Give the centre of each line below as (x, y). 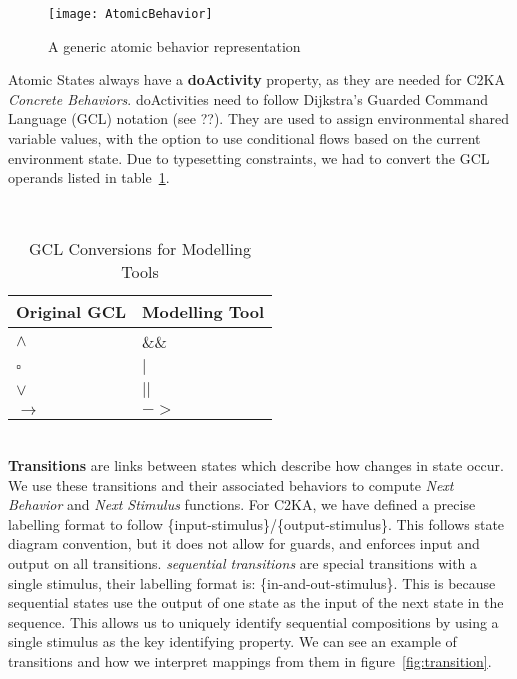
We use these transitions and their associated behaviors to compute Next (231, 484)
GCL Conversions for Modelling (140, 249)
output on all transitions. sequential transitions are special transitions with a (243, 562)
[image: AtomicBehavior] (130, 14)
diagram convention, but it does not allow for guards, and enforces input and (244, 543)
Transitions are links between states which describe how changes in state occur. (256, 465)
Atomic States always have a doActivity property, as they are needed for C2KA (256, 79)
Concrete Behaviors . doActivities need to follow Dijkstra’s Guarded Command (248, 98)
